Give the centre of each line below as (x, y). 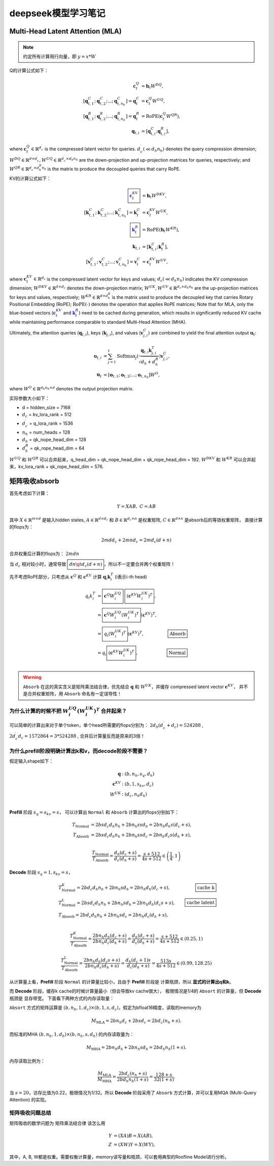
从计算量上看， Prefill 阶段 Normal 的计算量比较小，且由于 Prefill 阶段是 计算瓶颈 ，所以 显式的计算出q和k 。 (122, 981)
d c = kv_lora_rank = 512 (47, 415)
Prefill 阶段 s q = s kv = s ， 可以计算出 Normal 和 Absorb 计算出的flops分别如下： (94, 812)
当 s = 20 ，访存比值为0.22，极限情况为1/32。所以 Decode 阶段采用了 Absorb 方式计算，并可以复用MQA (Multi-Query (133, 1093)
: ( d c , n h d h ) (134, 795)
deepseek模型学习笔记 (57, 13)
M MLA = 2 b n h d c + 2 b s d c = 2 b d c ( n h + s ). (136, 1022)
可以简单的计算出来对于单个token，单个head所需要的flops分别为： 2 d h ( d (86, 726)
